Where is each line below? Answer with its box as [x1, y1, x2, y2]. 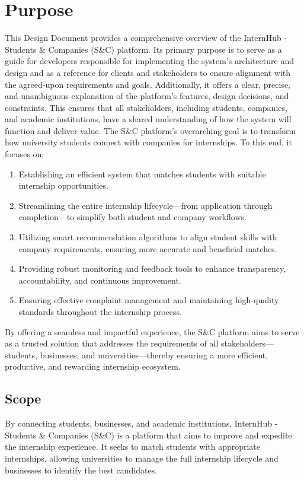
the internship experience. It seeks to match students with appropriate [5, 440, 261, 453]
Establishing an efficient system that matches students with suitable [18, 167, 266, 180]
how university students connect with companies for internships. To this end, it [5, 136, 292, 148]
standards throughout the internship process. [18, 306, 182, 317]
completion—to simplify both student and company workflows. [18, 211, 247, 223]
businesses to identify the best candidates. [5, 463, 158, 476]
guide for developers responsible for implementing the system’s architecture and [5, 55, 294, 67]
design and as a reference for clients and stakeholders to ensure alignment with [5, 66, 291, 78]
